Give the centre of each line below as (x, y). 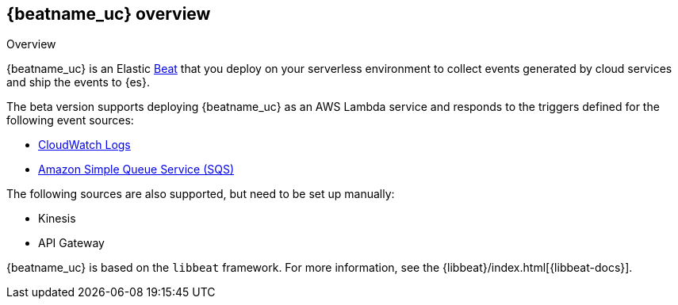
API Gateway (71, 243)
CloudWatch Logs (84, 145)
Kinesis (57, 219)
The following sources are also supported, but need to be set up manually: (201, 194)
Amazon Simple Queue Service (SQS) (136, 170)
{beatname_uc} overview (109, 14)
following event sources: (70, 120)
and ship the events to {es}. (78, 82)
